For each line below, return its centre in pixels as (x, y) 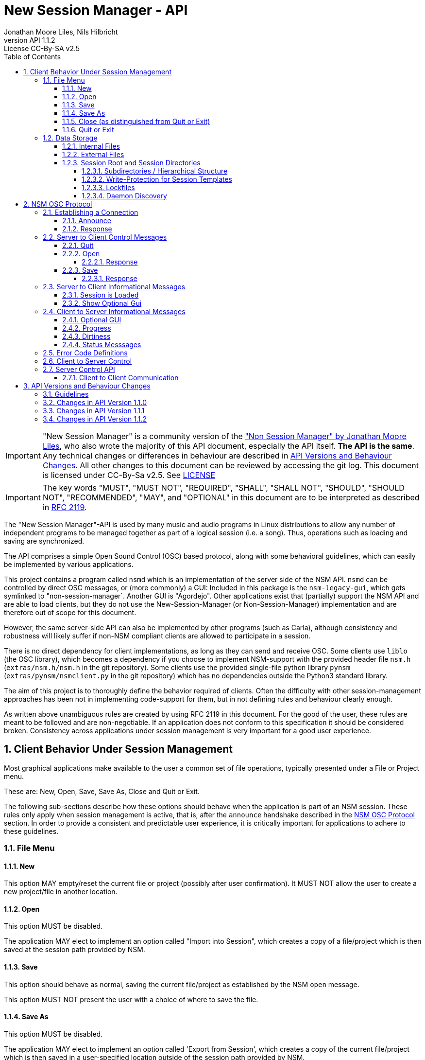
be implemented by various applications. (69, 564)
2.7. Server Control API (79, 369)
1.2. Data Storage (70, 138)
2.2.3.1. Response (110, 278)
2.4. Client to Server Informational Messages (114, 311)
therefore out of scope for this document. (70, 612)
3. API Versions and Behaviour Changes (87, 386)
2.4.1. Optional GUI (92, 319)
